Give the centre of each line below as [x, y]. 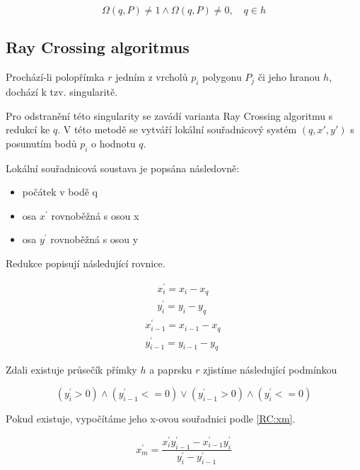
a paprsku [171, 370]
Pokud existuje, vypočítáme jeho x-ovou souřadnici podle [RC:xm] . [151, 419]
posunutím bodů [41, 143]
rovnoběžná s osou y [94, 239]
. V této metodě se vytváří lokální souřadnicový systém [177, 129]
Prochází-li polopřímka [55, 77]
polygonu [222, 77]
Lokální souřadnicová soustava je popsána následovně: [123, 168]
